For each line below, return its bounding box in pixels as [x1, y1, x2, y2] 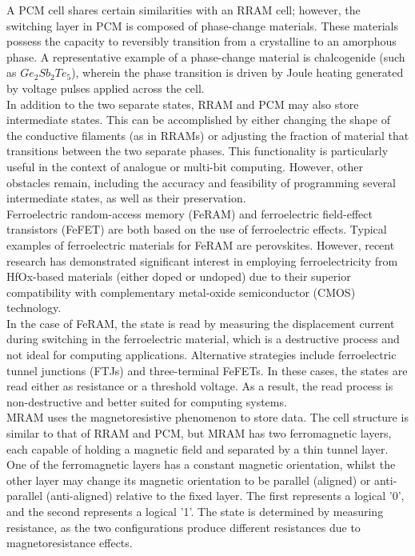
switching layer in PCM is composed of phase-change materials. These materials [6, 17, 399, 34]
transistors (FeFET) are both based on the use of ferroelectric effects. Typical [6, 221, 387, 238]
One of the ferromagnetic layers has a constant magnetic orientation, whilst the [6, 456, 396, 473]
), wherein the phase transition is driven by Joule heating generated [71, 64, 404, 81]
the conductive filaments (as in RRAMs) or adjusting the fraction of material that [6, 126, 409, 143]
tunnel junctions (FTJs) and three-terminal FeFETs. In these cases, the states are [6, 362, 408, 378]
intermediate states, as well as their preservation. [6, 190, 246, 206]
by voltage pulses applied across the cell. [6, 79, 205, 96]
